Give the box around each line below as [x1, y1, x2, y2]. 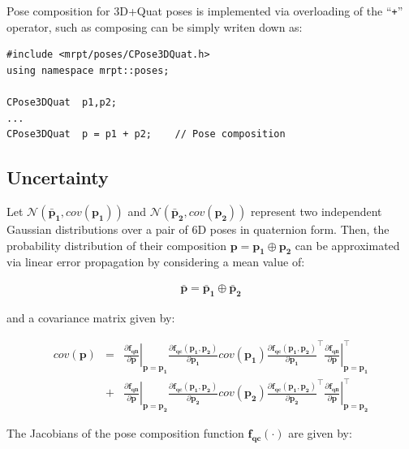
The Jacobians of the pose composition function [6, 425, 244, 442]
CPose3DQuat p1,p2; [6, 97, 118, 109]
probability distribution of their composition [6, 236, 227, 253]
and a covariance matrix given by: [6, 309, 175, 326]
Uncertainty [6, 165, 109, 190]
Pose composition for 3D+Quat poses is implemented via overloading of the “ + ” [6, 2, 403, 19]
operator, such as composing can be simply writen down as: [6, 18, 303, 35]
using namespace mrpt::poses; [6, 64, 170, 76]
